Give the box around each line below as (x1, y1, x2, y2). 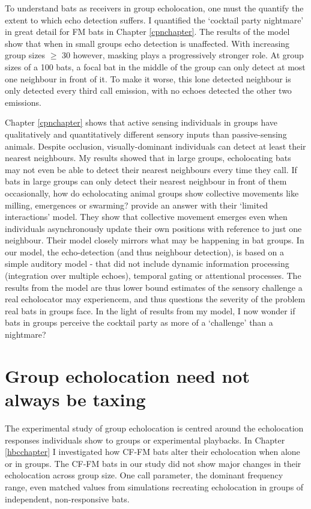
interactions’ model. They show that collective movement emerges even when (5, 210, 288, 223)
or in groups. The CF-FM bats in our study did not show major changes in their (5, 457, 301, 469)
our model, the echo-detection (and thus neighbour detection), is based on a (5, 245, 285, 258)
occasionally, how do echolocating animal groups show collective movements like (5, 186, 299, 199)
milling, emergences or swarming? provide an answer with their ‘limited (5, 198, 268, 211)
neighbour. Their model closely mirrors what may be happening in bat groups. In (5, 234, 304, 246)
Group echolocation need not (5, 363, 250, 388)
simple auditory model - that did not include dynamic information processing (5, 257, 289, 270)
